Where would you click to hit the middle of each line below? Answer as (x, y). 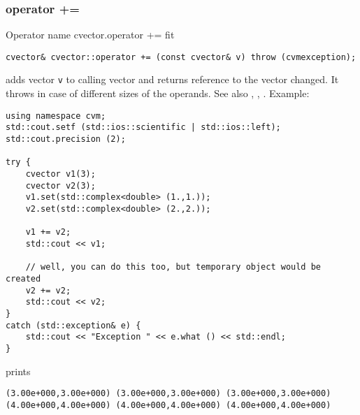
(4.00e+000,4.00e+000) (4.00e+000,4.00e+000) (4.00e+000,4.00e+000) (168, 405)
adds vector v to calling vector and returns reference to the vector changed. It (172, 79)
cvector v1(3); (60, 174)
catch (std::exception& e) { (73, 325)
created (23, 278)
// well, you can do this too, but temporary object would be (173, 267)
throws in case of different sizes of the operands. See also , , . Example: (158, 93)
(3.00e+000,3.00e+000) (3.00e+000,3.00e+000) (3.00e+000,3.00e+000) (168, 394)
